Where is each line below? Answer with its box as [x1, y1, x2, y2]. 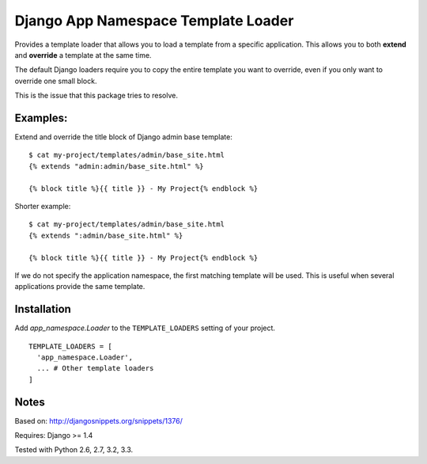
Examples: [14, 111, 68, 124]
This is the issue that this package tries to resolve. [14, 91, 178, 101]
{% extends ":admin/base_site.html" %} [28, 230, 183, 240]
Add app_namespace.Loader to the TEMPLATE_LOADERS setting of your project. [14, 323, 276, 333]
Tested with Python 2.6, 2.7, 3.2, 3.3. [14, 445, 134, 454]
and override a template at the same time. [14, 50, 152, 59]
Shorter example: [14, 201, 71, 211]
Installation [14, 302, 71, 316]
